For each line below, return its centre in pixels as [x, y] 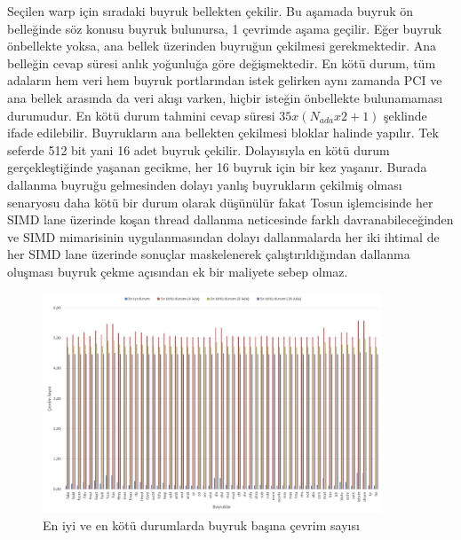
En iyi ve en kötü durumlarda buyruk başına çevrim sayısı [201, 524]
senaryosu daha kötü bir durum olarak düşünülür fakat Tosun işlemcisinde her [220, 202]
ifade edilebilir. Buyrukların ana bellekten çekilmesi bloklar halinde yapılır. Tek [223, 133]
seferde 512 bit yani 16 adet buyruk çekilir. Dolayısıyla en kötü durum [199, 149]
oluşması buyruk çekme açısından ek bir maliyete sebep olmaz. [178, 271]
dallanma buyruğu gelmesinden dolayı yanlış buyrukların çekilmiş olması [205, 184]
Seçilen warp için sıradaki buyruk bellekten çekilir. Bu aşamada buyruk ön [211, 11]
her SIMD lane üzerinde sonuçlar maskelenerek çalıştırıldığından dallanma [209, 254]
